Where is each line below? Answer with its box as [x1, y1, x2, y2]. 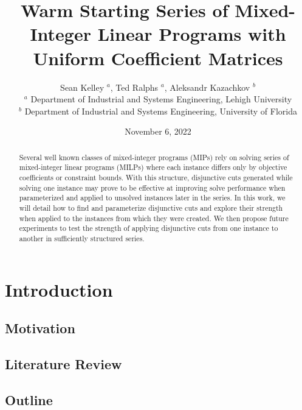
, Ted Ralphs [110, 80, 159, 93]
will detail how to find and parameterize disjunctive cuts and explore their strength [19, 202, 283, 213]
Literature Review [5, 354, 122, 373]
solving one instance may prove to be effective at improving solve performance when [19, 182, 286, 193]
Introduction [5, 277, 113, 302]
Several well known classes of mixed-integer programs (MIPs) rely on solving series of [19, 152, 289, 162]
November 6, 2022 [125, 125, 191, 138]
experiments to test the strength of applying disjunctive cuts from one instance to [19, 223, 278, 233]
